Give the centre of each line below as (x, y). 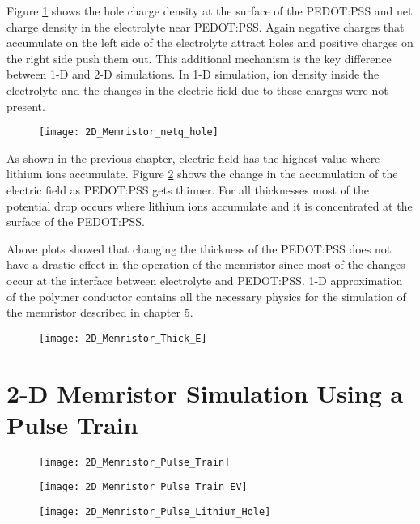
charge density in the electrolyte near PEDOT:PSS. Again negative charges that (206, 26)
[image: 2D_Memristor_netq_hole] (129, 132)
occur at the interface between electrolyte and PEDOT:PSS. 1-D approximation (205, 280)
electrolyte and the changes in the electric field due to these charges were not (197, 89)
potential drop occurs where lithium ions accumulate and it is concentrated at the (210, 205)
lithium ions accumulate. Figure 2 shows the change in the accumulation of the (202, 174)
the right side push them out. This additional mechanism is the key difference (199, 58)
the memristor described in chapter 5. (100, 312)
